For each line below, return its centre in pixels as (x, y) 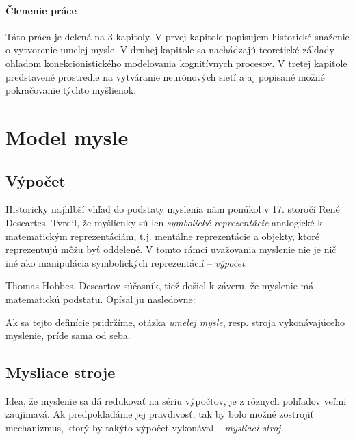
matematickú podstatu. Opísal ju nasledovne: (101, 298)
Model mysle (67, 136)
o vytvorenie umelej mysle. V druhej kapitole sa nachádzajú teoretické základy (170, 50)
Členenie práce (41, 10)
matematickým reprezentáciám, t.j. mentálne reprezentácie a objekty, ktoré (163, 236)
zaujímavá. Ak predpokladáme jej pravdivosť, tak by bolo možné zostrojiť (160, 414)
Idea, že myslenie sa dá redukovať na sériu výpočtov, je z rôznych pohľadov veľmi (176, 400)
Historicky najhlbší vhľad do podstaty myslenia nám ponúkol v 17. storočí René (173, 209)
